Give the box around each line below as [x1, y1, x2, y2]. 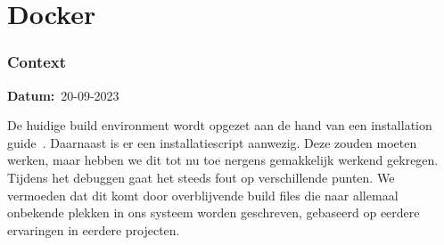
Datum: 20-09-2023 [7, 86, 119, 104]
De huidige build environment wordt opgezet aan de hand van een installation [7, 116, 432, 135]
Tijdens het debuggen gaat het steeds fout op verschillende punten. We [7, 167, 395, 186]
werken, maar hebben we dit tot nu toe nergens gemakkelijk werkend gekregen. [7, 151, 439, 169]
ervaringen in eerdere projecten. [7, 220, 180, 239]
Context [7, 51, 67, 73]
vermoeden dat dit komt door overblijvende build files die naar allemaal [7, 185, 399, 204]
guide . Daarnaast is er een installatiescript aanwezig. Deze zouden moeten [7, 133, 417, 151]
